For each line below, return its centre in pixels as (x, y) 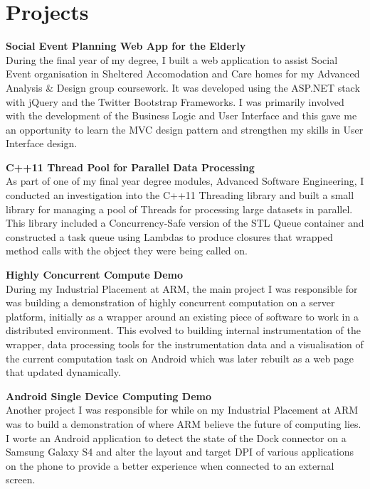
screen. (21, 479)
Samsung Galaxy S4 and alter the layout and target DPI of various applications (180, 452)
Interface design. (42, 143)
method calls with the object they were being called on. (127, 251)
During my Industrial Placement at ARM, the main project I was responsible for (182, 288)
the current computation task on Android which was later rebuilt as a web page (180, 358)
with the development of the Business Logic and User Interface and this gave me (181, 115)
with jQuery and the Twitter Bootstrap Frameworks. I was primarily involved (175, 101)
